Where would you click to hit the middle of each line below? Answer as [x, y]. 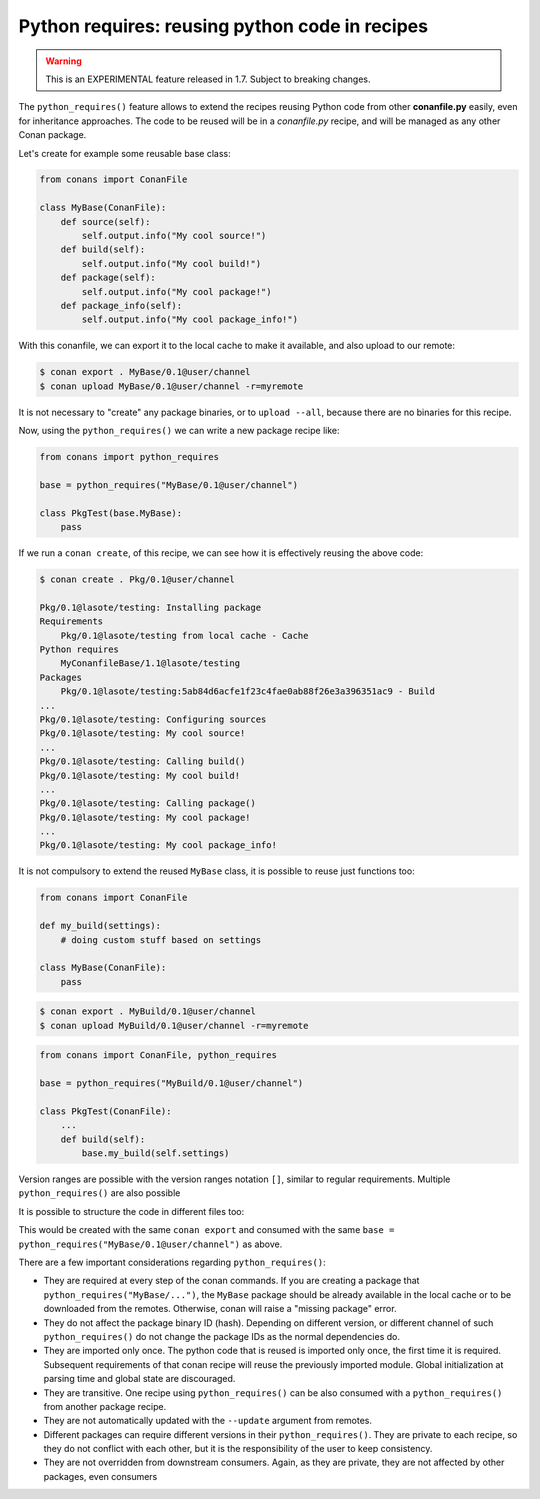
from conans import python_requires [129, 457]
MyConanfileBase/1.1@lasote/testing [150, 663]
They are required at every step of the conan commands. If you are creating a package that [231, 1281]
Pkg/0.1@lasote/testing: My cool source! [142, 733]
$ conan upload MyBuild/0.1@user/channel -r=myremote [174, 1025]
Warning [63, 61]
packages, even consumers [100, 1476]
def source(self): [105, 221]
